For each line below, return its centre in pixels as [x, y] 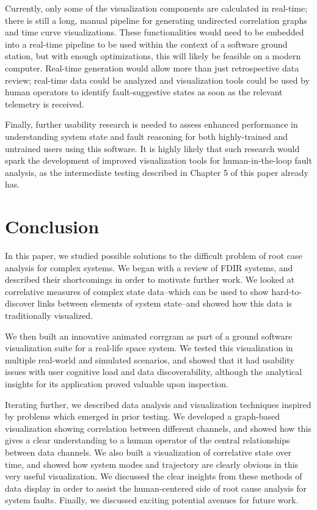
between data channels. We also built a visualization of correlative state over [148, 452]
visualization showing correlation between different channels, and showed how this [158, 428]
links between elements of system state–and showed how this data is [165, 303]
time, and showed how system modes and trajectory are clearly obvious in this [152, 464]
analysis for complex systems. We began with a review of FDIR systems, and [149, 267]
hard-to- [287, 291]
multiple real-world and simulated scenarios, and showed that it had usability [150, 359]
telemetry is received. [45, 104]
